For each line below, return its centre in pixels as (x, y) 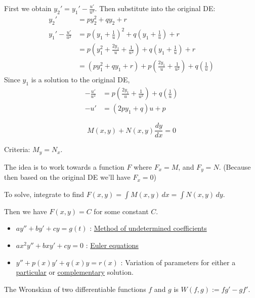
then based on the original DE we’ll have (67, 177)
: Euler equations (112, 245)
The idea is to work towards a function (64, 166)
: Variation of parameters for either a (178, 262)
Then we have (26, 211)
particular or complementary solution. (75, 272)
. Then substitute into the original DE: (155, 8)
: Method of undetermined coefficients (148, 228)
